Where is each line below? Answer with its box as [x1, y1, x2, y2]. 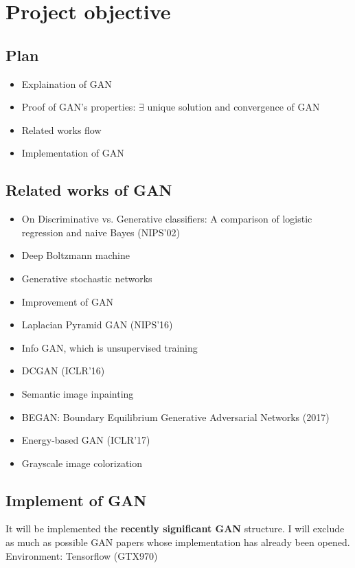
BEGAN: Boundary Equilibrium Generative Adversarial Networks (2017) [21, 409, 330, 424]
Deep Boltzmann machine [21, 248, 130, 262]
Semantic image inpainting [21, 386, 134, 400]
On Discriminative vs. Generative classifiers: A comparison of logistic [21, 212, 312, 226]
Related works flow [21, 122, 102, 137]
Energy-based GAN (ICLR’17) [21, 433, 150, 447]
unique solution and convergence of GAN [147, 100, 320, 114]
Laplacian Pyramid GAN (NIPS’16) [21, 317, 173, 332]
